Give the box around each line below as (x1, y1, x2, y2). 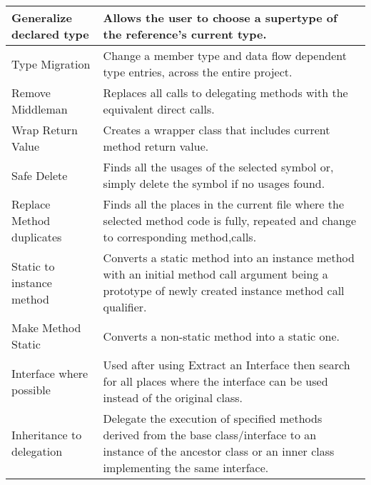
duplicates (11, 229, 62, 245)
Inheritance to (11, 426, 82, 443)
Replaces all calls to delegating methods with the (103, 84, 348, 101)
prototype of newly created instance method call (103, 282, 345, 299)
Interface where (11, 364, 88, 381)
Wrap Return (11, 121, 78, 138)
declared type (11, 26, 89, 42)
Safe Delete (11, 166, 68, 184)
